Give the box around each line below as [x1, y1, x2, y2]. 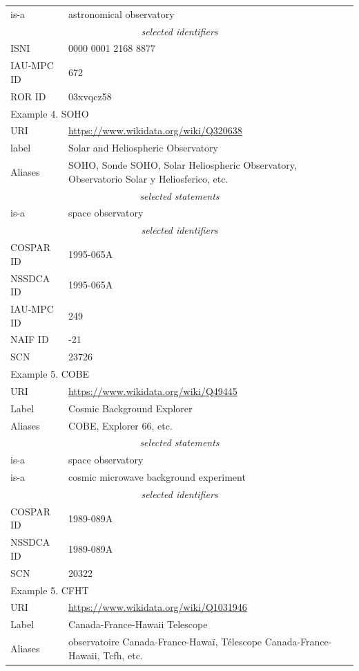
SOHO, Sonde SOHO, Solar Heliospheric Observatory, [68, 158, 297, 172]
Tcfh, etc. [103, 647, 143, 662]
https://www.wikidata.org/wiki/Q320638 [68, 123, 242, 138]
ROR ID [10, 89, 46, 103]
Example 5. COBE [10, 367, 90, 381]
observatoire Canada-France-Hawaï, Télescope [68, 634, 262, 649]
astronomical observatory [68, 6, 175, 21]
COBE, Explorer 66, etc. [68, 418, 173, 432]
